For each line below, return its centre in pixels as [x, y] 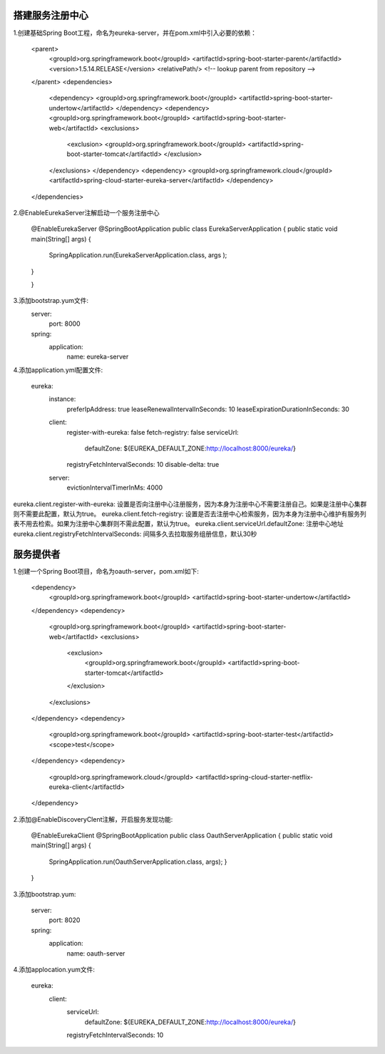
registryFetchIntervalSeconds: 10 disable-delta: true [143, 465]
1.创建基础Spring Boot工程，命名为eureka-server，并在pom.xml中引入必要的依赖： [135, 33]
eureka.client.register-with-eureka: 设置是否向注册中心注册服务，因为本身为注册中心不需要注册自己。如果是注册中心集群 [190, 504]
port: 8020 [65, 920]
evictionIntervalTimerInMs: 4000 [115, 487]
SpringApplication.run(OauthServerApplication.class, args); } [138, 862]
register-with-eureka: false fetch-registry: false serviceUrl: [153, 432]
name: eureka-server [98, 357]
